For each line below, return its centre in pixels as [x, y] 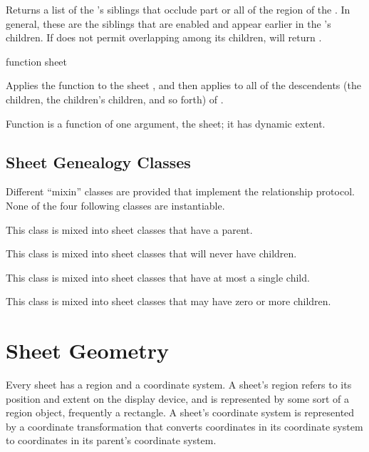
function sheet [37, 61]
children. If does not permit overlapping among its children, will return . [164, 37]
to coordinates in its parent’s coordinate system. [111, 440]
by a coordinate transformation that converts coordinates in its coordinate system [184, 426]
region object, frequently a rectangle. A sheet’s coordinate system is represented [180, 412]
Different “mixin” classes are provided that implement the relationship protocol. [180, 191]
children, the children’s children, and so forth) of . [115, 99]
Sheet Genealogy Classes [98, 161]
